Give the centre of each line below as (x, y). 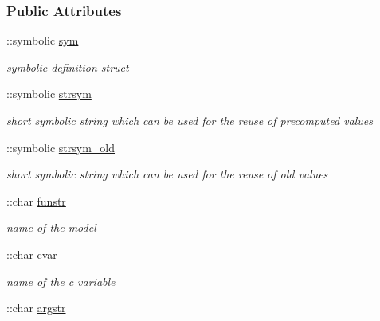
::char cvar (32, 254)
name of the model (51, 227)
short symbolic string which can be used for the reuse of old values (167, 174)
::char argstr (36, 308)
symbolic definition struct (68, 67)
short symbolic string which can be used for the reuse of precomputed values (190, 120)
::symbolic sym (43, 40)
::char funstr (36, 200)
